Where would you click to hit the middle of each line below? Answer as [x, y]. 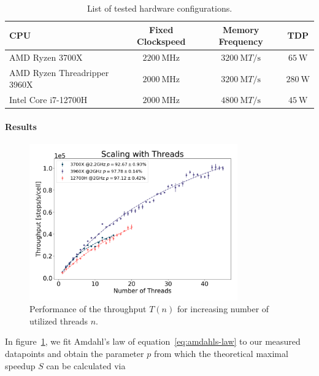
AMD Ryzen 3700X [46, 57]
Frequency [241, 41]
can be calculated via [86, 365]
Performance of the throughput [88, 309]
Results [21, 126]
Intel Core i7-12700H [48, 100]
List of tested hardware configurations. [159, 8]
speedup [20, 365]
